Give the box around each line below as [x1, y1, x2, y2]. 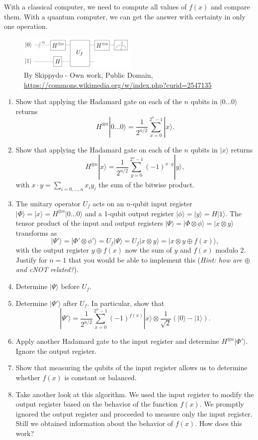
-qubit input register [130, 198, 192, 208]
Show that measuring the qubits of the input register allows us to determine [15, 362, 248, 373]
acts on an [92, 198, 124, 208]
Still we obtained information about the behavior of [15, 418, 173, 429]
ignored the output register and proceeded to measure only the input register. [15, 408, 253, 419]
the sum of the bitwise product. [98, 179, 194, 190]
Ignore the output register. [15, 345, 97, 356]
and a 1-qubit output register [85, 208, 174, 218]
